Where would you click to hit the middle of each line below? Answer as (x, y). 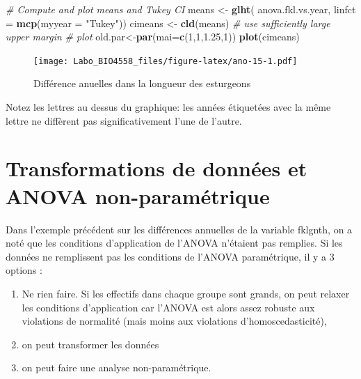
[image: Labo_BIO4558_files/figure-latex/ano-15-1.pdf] (166, 61)
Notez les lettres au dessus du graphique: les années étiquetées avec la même (168, 107)
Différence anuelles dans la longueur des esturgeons (142, 83)
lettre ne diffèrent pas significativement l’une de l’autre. (124, 120)
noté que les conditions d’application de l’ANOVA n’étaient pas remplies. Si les (174, 243)
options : (24, 270)
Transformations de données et (157, 168)
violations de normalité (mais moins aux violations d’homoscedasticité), (174, 321)
